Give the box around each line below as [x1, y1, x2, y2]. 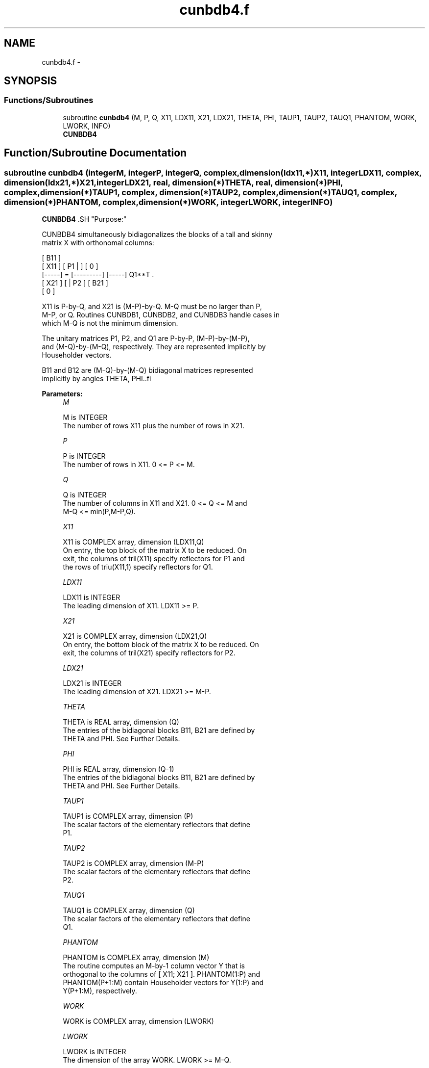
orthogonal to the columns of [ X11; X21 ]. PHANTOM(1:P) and [63, 970, 261, 979]
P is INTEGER [63, 452, 106, 461]
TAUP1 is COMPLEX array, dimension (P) [63, 812, 193, 821]
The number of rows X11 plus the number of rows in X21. [63, 421, 245, 430]
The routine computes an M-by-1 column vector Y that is [63, 962, 245, 970]
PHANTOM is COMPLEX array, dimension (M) [63, 953, 210, 962]
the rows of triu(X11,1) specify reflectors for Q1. [63, 563, 213, 572]
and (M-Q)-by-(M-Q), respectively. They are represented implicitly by [42, 342, 266, 351]
